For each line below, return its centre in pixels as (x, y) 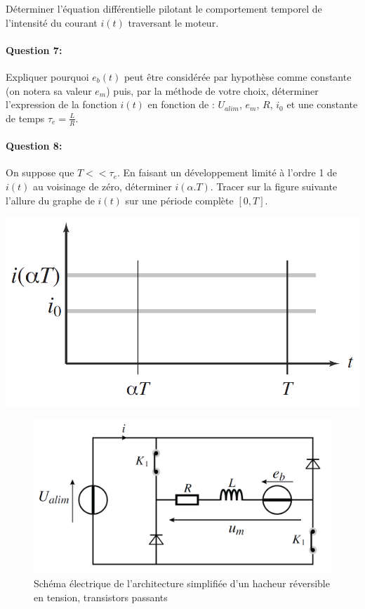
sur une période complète (179, 200)
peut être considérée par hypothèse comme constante (238, 76)
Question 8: (34, 146)
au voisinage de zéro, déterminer (102, 186)
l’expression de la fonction (61, 104)
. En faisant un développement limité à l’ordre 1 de (227, 172)
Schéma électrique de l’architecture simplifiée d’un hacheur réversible (182, 583)
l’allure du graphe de (50, 200)
